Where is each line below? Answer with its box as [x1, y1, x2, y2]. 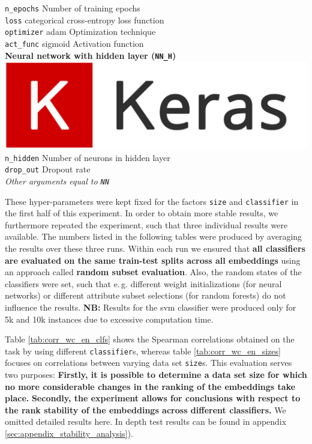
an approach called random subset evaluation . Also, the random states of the [5, 266, 302, 278]
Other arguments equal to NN [5, 174, 109, 187]
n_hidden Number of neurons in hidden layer [5, 151, 170, 163]
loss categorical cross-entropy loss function [5, 13, 164, 26]
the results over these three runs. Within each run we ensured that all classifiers [5, 242, 305, 254]
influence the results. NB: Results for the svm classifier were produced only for [5, 300, 296, 313]
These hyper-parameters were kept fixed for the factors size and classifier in [5, 195, 299, 207]
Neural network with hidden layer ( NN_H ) [5, 49, 176, 61]
